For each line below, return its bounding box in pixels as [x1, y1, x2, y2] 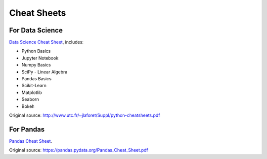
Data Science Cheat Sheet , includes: [9, 39, 84, 45]
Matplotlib [21, 89, 42, 95]
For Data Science [9, 26, 63, 34]
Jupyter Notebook [21, 55, 59, 61]
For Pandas [9, 125, 44, 133]
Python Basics [21, 48, 51, 54]
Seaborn [21, 96, 39, 102]
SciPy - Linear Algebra [21, 69, 68, 75]
